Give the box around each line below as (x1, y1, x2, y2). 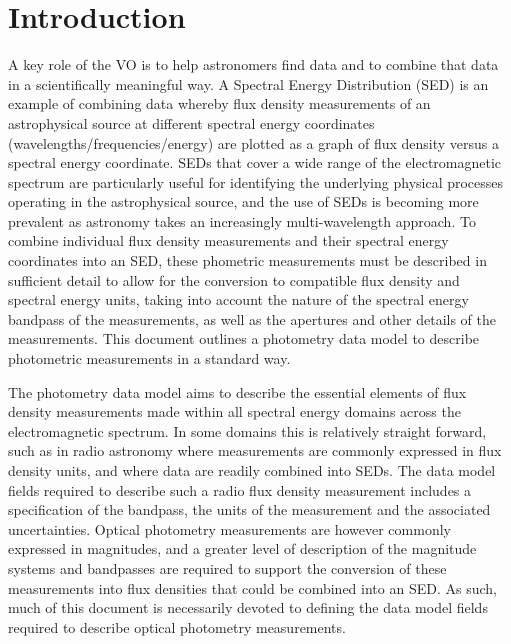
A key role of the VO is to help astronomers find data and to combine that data (8, 54, 499, 75)
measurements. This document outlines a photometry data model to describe (8, 328, 480, 349)
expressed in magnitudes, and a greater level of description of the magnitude (8, 538, 477, 559)
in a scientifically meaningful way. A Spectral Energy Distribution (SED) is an (8, 73, 489, 94)
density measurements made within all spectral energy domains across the (8, 401, 461, 422)
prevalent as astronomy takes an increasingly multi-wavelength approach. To (8, 210, 476, 231)
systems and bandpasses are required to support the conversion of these (8, 557, 447, 578)
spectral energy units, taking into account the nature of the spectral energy (8, 289, 469, 310)
